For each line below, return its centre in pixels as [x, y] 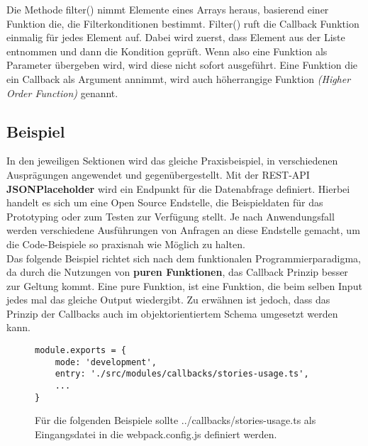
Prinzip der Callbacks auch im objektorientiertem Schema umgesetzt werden [172, 313]
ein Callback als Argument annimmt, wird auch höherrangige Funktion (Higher [179, 78]
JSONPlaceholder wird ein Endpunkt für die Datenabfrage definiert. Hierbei [178, 188]
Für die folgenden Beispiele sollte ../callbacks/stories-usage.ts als [175, 420]
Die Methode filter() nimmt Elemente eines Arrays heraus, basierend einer [168, 9]
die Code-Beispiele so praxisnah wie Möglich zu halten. [126, 244]
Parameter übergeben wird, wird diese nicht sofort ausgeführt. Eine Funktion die [182, 65]
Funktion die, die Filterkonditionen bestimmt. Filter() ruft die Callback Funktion [183, 23]
